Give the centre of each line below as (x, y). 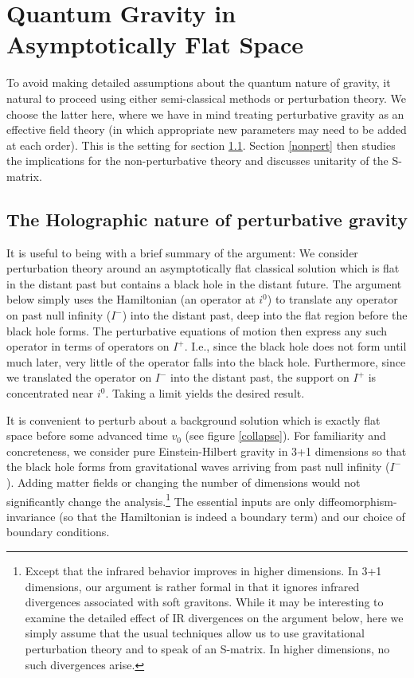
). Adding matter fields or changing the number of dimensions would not (184, 482)
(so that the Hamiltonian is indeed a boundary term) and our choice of (232, 516)
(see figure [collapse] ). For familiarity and (285, 435)
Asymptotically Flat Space (155, 44)
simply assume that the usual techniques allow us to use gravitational (195, 633)
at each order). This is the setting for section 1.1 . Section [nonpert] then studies (201, 145)
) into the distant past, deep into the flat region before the (265, 315)
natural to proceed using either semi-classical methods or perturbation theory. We (206, 98)
